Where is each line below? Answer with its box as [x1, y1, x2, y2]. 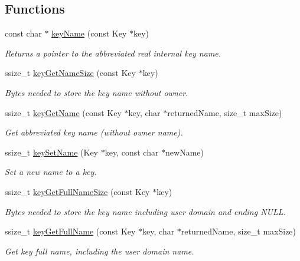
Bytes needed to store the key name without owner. [5, 86, 188, 98]
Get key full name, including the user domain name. [5, 245, 194, 257]
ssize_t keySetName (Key [5, 146, 99, 158]
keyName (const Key [51, 27, 127, 39]
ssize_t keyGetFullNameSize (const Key [5, 185, 150, 197]
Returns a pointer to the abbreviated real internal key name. [5, 47, 221, 59]
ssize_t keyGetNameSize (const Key [5, 67, 136, 79]
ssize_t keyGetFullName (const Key [5, 225, 136, 237]
